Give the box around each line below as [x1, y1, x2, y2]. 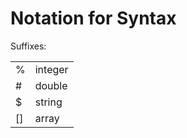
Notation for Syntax [10, 7, 177, 30]
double [34, 78, 68, 92]
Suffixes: [10, 40, 47, 52]
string [34, 95, 63, 109]
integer [34, 62, 69, 76]
